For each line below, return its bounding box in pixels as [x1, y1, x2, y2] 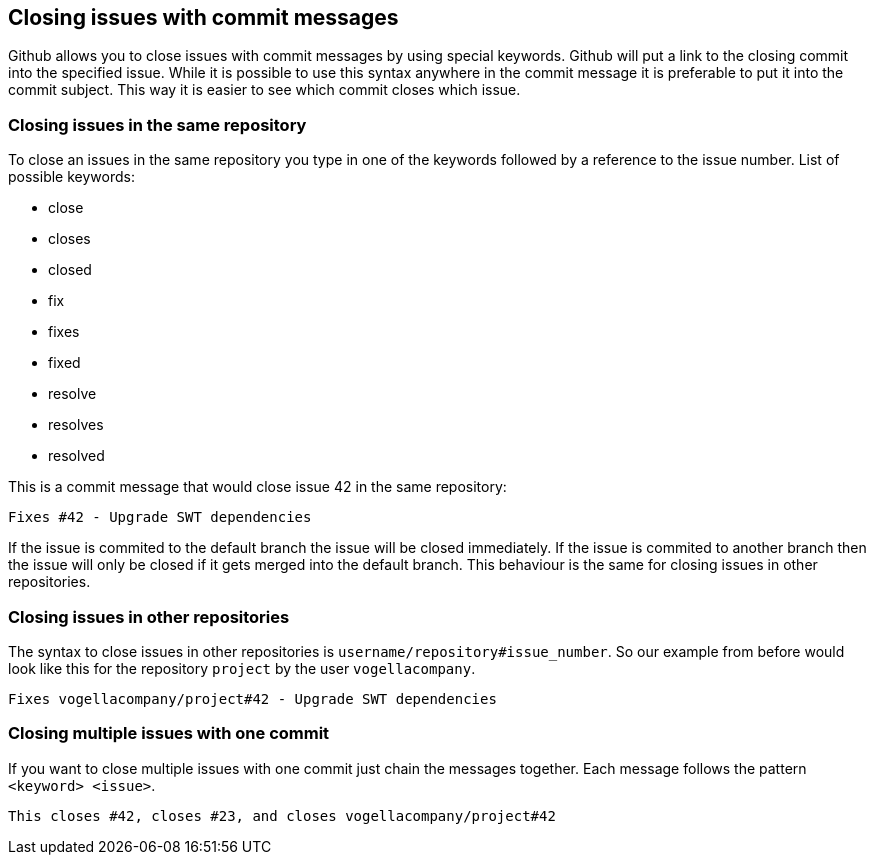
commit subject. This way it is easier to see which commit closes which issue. [8, 81, 521, 99]
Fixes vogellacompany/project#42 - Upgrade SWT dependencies [8, 690, 497, 707]
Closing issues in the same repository [8, 114, 307, 135]
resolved [48, 447, 105, 465]
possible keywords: [8, 168, 135, 186]
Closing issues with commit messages [8, 5, 399, 30]
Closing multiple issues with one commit [8, 723, 330, 744]
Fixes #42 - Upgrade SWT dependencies [8, 509, 312, 526]
